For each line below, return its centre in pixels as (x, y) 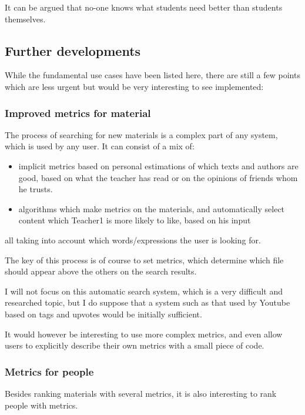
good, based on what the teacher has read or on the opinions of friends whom (158, 177)
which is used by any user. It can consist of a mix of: (100, 146)
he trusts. (36, 189)
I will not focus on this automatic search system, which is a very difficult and (144, 291)
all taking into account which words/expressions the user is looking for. (133, 240)
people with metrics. (41, 405)
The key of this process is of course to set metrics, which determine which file (144, 260)
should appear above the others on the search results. (101, 271)
